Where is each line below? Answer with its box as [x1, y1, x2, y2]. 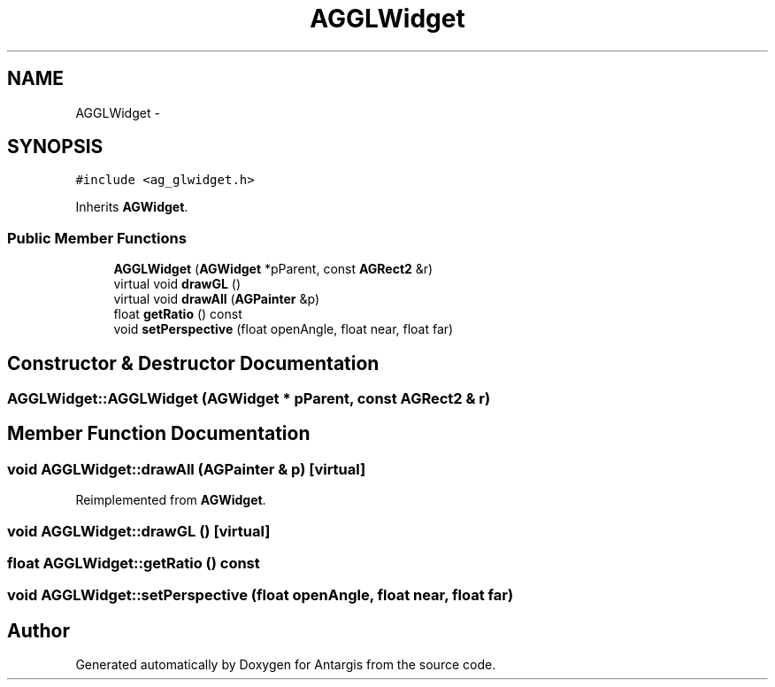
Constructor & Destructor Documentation [7, 351, 380, 374]
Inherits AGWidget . [75, 199, 188, 215]
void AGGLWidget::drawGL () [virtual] [7, 521, 271, 540]
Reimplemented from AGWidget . [75, 492, 266, 508]
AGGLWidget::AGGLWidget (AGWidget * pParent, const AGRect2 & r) [7, 390, 491, 408]
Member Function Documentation [7, 422, 311, 445]
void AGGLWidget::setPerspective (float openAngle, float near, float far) [7, 586, 514, 605]
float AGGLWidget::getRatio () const [7, 554, 260, 572]
